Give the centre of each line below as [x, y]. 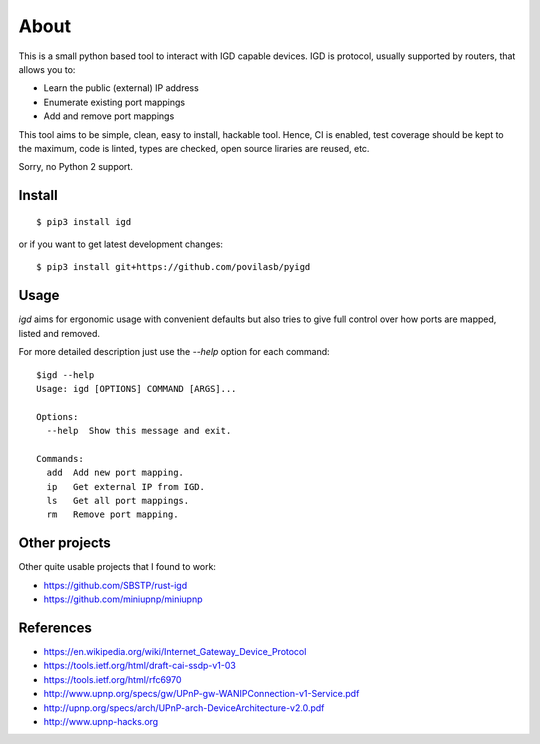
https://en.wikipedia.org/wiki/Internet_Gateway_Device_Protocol [175, 652]
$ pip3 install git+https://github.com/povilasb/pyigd [173, 267]
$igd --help [65, 374]
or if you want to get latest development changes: [121, 244]
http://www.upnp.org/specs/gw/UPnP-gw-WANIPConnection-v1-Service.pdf [201, 694]
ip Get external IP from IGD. [125, 486]
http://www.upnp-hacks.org [101, 721]
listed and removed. [59, 333]
